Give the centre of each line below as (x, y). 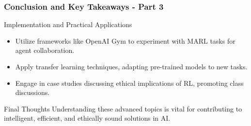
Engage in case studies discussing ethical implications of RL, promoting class (129, 83)
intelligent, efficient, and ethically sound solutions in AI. (87, 118)
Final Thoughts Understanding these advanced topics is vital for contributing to (123, 108)
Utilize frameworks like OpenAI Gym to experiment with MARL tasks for (125, 40)
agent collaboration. (45, 50)
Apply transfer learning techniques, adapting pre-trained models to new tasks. (131, 66)
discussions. (32, 92)
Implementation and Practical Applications (68, 24)
